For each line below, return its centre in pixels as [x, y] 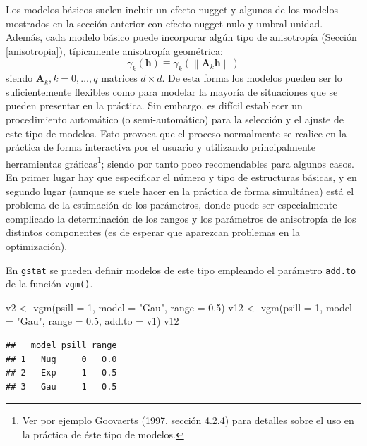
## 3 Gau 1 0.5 [61, 386]
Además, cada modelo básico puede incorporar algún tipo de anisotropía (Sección [181, 37]
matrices [119, 78]
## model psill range [61, 346]
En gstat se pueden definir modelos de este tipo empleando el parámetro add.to [181, 270]
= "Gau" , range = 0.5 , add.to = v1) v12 [92, 321]
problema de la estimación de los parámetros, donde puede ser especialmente [172, 205]
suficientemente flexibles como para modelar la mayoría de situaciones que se [172, 91]
